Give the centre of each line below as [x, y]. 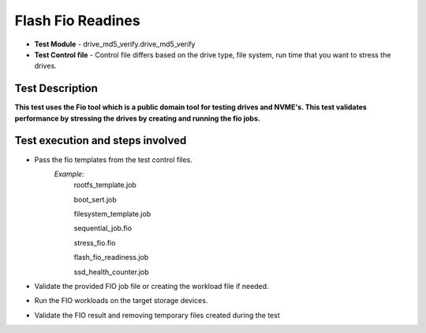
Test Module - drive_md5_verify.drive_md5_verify [115, 44]
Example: [69, 174]
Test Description [56, 89]
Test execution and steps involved [101, 141]
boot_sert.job [95, 199]
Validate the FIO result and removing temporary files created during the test [157, 315]
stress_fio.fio [95, 242]
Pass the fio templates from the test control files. [113, 159]
